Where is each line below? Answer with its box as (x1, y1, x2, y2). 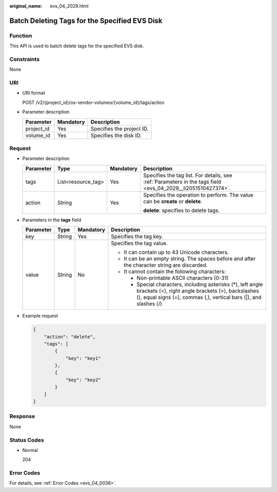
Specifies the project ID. (90, 125, 149, 132)
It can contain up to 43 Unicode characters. (124, 249, 229, 256)
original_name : (9, 3, 43, 9)
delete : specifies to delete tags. (143, 206, 220, 214)
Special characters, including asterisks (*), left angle (136, 281, 263, 288)
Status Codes (9, 436, 44, 444)
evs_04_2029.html (50, 3, 89, 9)
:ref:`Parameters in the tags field (143, 178, 222, 185)
